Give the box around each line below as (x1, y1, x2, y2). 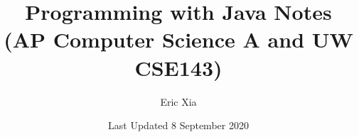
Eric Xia (160, 94, 197, 109)
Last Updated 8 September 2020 (108, 118, 249, 133)
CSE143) (134, 53, 223, 82)
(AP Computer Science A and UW (4, 25, 353, 54)
